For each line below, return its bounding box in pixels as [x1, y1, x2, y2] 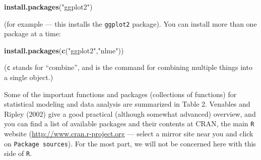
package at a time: [4, 28, 61, 39]
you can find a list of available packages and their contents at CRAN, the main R [4, 118, 254, 129]
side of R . [4, 148, 32, 158]
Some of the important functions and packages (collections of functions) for [4, 89, 237, 99]
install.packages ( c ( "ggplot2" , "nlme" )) [4, 45, 124, 55]
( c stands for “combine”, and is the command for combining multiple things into [4, 62, 252, 72]
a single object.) [4, 72, 53, 83]
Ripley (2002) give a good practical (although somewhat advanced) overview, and [4, 108, 256, 119]
